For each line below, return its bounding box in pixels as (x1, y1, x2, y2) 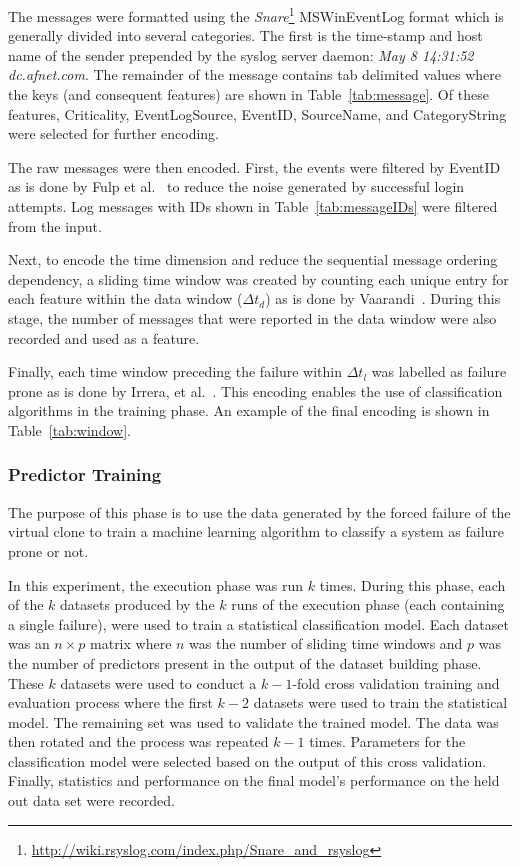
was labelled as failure (371, 361, 507, 382)
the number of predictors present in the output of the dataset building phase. (8, 652, 482, 673)
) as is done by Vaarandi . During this (265, 288, 501, 309)
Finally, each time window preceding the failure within (8, 361, 342, 382)
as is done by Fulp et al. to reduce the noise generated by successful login (8, 176, 465, 197)
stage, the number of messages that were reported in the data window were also (8, 307, 497, 328)
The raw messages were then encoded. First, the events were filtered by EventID (8, 156, 501, 177)
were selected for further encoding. (8, 123, 220, 144)
